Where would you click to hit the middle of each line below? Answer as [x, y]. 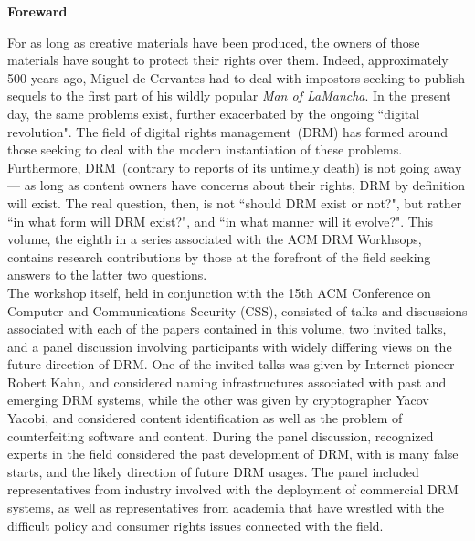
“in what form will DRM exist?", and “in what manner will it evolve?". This [221, 221]
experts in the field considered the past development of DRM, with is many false [233, 454]
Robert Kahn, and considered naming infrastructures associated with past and [227, 382]
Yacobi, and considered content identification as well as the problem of [205, 418]
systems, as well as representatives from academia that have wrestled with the [226, 508]
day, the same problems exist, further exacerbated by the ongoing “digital [214, 113]
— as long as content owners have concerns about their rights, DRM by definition [237, 185]
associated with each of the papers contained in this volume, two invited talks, [227, 329]
